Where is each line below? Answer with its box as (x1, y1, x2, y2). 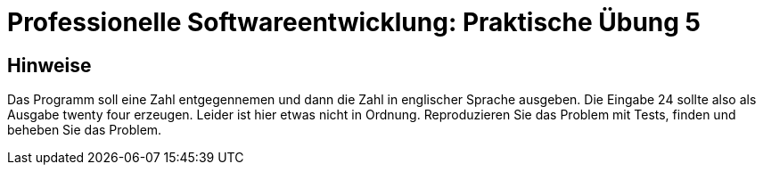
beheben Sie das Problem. (7, 122, 162, 138)
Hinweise (7, 53, 92, 77)
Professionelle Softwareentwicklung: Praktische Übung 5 (7, 7, 701, 37)
